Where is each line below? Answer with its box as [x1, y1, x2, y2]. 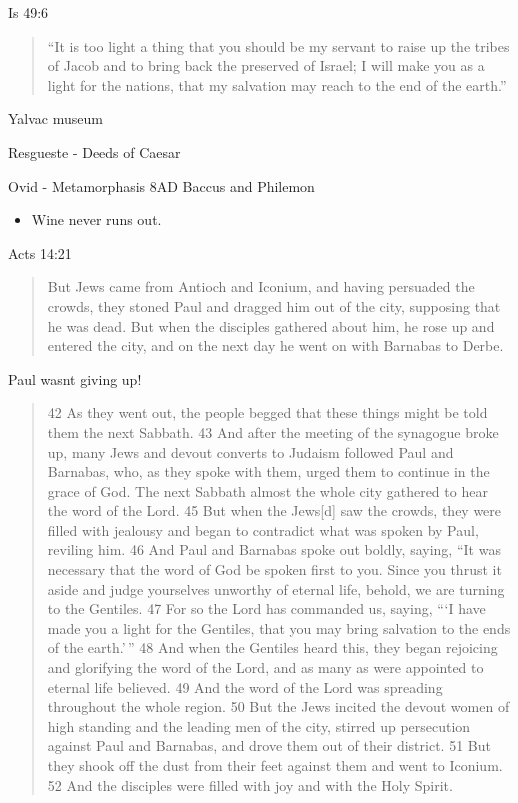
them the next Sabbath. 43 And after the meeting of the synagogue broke [47, 421, 499, 442]
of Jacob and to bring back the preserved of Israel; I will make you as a [47, 55, 485, 76]
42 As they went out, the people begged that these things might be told [47, 402, 488, 423]
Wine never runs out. [31, 209, 162, 230]
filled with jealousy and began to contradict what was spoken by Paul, [47, 519, 479, 540]
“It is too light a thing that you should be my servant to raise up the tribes [47, 35, 510, 56]
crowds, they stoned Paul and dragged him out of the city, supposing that [47, 295, 501, 316]
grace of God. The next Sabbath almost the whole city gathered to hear [47, 480, 488, 501]
